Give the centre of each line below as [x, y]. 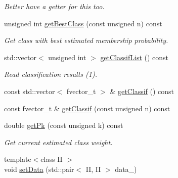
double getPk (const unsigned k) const [64, 125]
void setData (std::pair [39, 169]
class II [52, 159]
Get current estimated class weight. [58, 142]
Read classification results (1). [51, 74]
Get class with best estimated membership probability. [86, 40]
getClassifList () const [135, 57]
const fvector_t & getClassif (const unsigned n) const [87, 108]
